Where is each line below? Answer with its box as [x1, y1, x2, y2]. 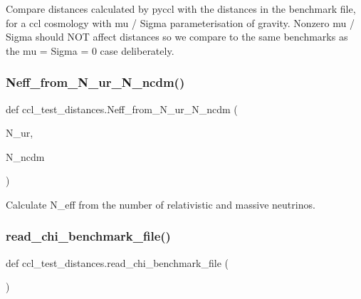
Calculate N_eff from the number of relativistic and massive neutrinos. [6, 196, 315, 211]
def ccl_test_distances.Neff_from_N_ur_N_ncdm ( [6, 101, 238, 116]
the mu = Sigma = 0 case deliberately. [6, 43, 174, 58]
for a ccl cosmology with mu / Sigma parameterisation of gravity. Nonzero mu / [6, 15, 355, 30]
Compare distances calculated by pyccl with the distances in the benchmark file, [6, 1, 356, 16]
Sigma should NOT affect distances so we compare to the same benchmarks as [6, 29, 348, 44]
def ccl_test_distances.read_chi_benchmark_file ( [6, 255, 229, 270]
